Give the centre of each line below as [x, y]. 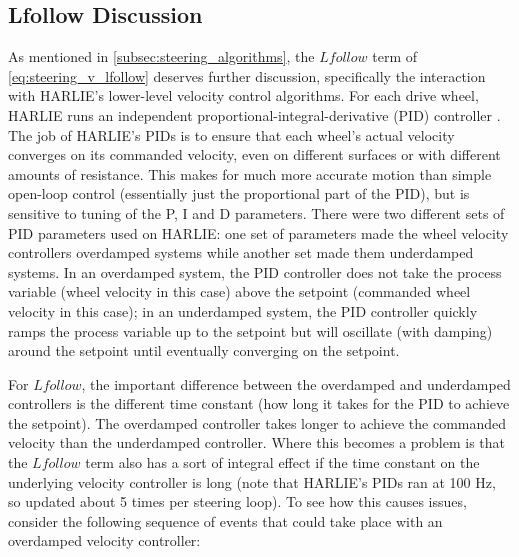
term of [395, 56]
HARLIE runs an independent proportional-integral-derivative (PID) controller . [254, 114]
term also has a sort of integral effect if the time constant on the [282, 462]
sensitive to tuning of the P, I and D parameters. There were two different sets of [256, 212]
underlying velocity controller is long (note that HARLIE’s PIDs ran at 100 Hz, [252, 481]
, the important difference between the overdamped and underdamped [296, 383]
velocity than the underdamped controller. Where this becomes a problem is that [257, 442]
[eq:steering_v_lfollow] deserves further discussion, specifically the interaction [247, 75]
